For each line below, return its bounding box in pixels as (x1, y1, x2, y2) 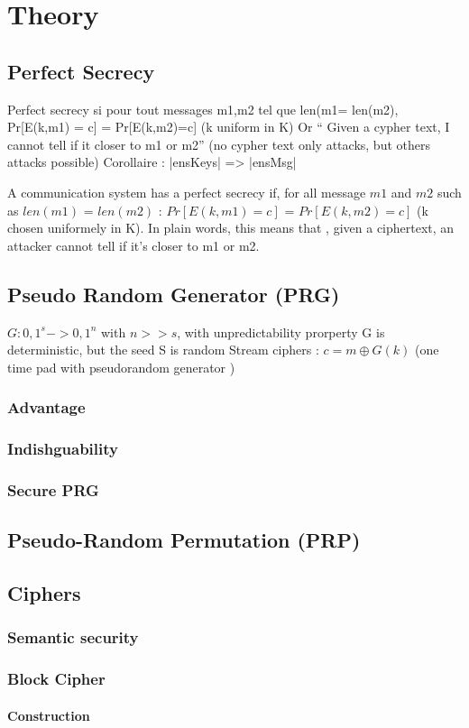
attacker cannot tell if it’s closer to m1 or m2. (7, 235, 260, 254)
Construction (7, 705, 90, 724)
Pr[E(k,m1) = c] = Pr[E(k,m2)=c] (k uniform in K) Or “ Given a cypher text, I (7, 117, 450, 136)
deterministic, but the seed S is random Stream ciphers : (7, 340, 319, 359)
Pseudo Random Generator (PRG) (7, 280, 340, 308)
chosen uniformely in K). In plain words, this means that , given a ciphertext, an (7, 218, 455, 237)
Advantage (7, 396, 86, 419)
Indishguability (7, 438, 118, 460)
